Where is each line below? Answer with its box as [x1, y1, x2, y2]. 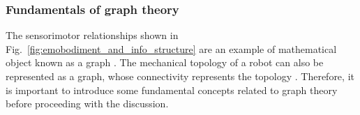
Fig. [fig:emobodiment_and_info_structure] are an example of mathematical [6, 41, 337, 56]
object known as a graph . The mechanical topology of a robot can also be [6, 55, 324, 70]
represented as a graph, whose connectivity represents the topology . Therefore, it [6, 69, 354, 83]
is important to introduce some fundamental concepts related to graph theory [6, 82, 338, 97]
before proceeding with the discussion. [6, 96, 169, 111]
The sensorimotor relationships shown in [6, 28, 179, 43]
